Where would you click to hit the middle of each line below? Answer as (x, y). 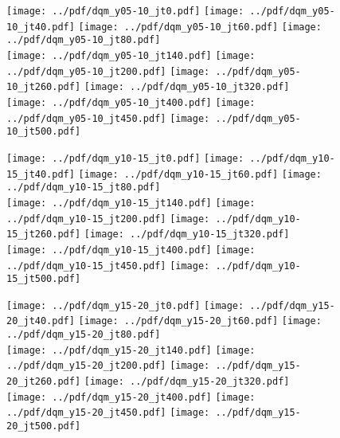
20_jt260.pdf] (44, 382)
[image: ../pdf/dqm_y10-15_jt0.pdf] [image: (125, 158)
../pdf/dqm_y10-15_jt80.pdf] (84, 188)
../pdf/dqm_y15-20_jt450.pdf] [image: (108, 413)
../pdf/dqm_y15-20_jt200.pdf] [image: (108, 366)
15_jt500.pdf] (44, 279)
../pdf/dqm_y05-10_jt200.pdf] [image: (108, 71)
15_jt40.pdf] (41, 174)
